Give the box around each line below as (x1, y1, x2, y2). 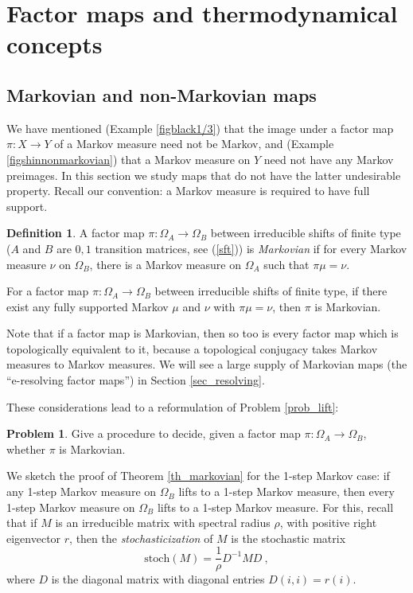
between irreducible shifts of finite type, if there (154, 283, 388, 299)
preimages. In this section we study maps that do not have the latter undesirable (6, 166, 401, 183)
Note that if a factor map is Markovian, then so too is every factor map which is (6, 325, 399, 341)
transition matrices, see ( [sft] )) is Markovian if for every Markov (95, 240, 407, 256)
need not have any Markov (263, 150, 394, 167)
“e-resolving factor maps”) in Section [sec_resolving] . (6, 372, 265, 388)
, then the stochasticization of (69, 529, 213, 546)
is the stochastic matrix (231, 529, 346, 546)
